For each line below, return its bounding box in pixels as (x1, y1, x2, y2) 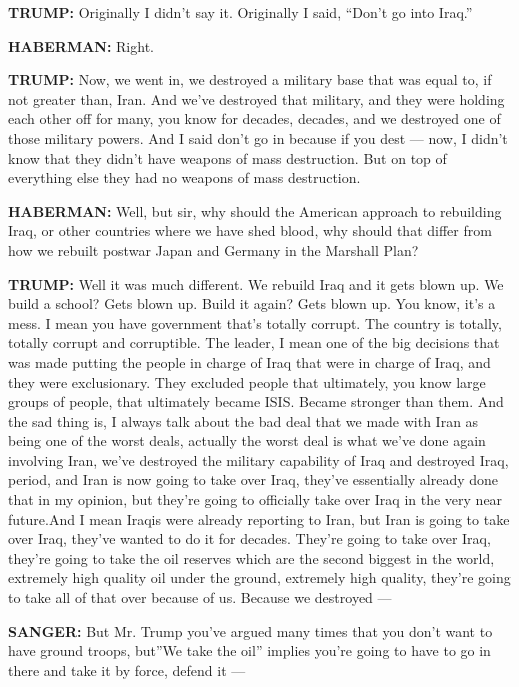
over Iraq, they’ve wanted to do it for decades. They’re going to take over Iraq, (8, 528, 491, 549)
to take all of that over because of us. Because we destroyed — (8, 587, 392, 608)
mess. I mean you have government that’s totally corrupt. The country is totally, (8, 312, 502, 333)
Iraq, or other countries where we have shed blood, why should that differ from (8, 220, 492, 241)
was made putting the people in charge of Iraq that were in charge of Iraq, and (8, 351, 491, 372)
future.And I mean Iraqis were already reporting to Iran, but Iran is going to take (8, 508, 510, 529)
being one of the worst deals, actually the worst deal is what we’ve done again (8, 430, 486, 451)
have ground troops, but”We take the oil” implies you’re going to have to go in (8, 640, 491, 661)
